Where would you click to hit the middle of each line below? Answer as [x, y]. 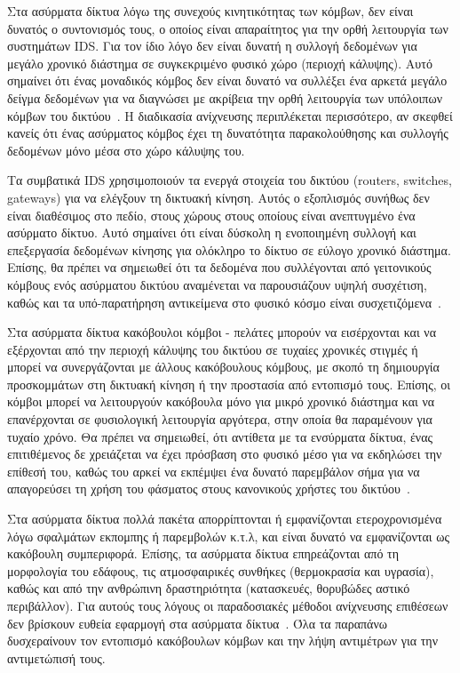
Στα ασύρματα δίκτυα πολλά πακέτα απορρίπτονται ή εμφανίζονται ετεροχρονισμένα [225, 519]
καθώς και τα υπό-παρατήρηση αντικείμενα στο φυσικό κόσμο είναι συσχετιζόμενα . [224, 302]
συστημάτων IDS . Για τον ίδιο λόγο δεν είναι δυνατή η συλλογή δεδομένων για [212, 46]
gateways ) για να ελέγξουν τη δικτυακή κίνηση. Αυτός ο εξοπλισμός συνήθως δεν [218, 197]
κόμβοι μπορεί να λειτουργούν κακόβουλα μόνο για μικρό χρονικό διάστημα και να [221, 401]
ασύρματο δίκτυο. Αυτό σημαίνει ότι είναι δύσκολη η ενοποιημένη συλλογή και [212, 232]
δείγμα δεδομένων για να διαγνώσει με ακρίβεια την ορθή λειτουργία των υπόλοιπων [225, 97]
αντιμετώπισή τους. [56, 657]
